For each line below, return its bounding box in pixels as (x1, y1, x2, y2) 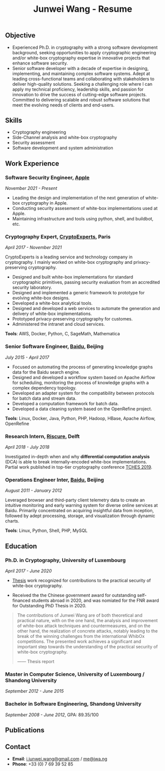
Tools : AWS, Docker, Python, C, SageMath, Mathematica (5, 331, 120, 337)
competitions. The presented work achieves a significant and (17, 638, 141, 644)
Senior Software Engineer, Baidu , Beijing (5, 343, 104, 350)
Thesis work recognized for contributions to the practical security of (12, 577, 151, 583)
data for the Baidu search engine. (12, 369, 80, 375)
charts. (5, 518, 20, 524)
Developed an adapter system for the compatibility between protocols (12, 390, 154, 396)
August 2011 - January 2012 (5, 488, 63, 493)
